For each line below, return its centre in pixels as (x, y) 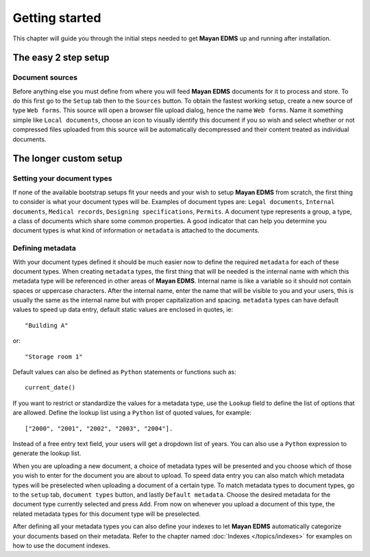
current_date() (50, 388)
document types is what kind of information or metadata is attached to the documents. (136, 231)
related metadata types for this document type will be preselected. (107, 514)
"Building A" (47, 325)
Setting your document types (62, 179)
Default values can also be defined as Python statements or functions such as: (124, 372)
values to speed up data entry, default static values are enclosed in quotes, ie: (123, 310)
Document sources (45, 77)
